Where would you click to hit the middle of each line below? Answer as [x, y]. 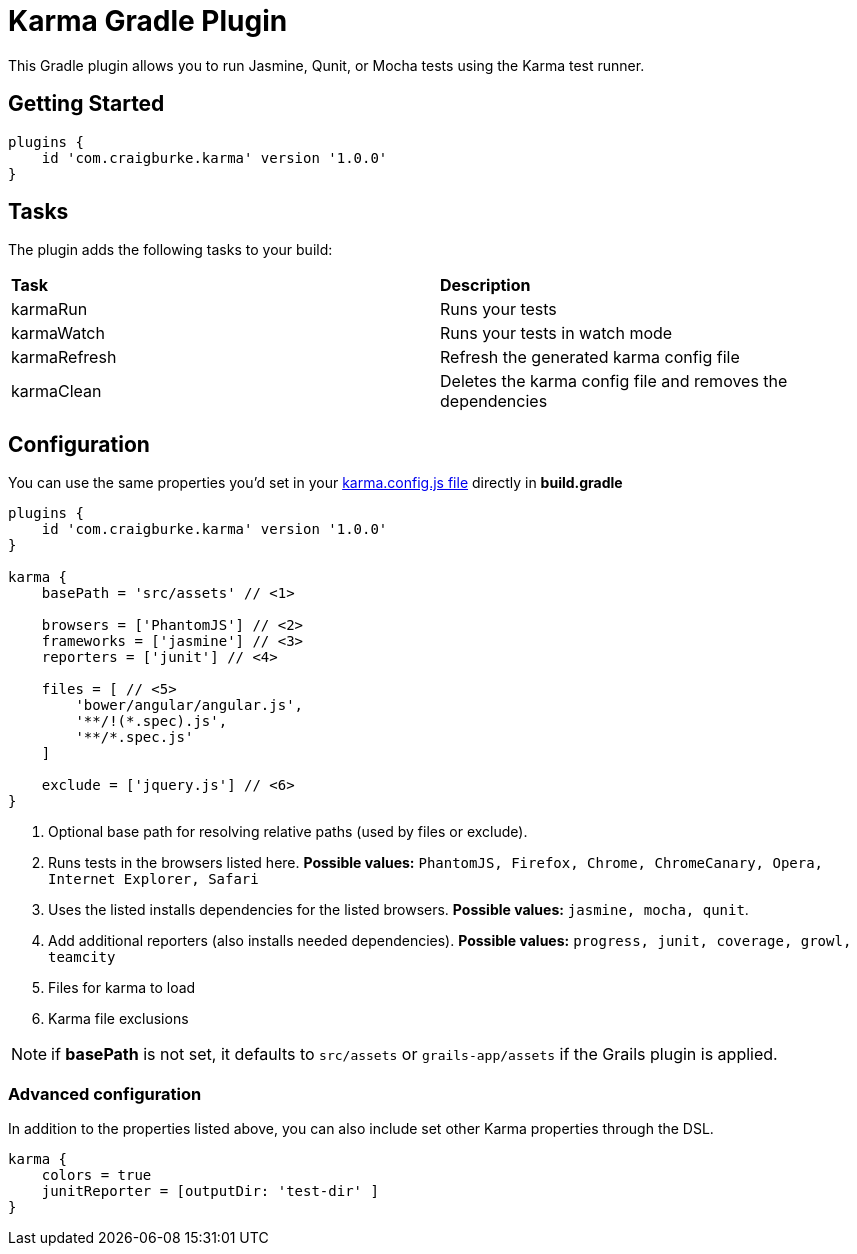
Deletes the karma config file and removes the [614, 381]
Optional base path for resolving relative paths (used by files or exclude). [288, 832]
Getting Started [86, 104]
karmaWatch [58, 333]
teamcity [82, 957]
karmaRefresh [64, 357]
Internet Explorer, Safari [153, 879]
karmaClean [56, 391]
